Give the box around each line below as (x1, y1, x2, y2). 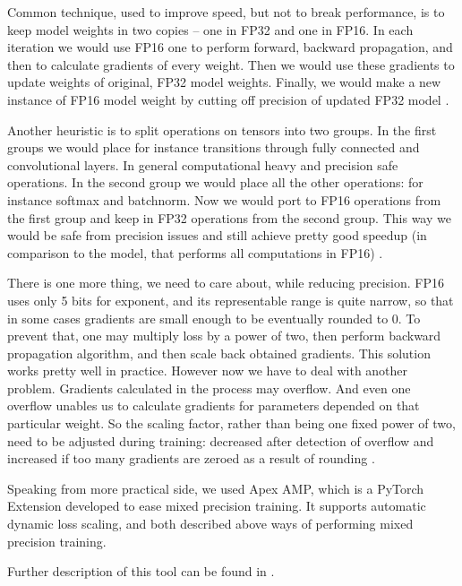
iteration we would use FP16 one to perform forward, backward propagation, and (7, 38, 453, 56)
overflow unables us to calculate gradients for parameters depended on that (7, 396, 420, 415)
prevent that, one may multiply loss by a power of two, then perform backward (7, 326, 441, 345)
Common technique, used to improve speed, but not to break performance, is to (7, 3, 445, 21)
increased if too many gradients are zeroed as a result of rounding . (7, 449, 375, 468)
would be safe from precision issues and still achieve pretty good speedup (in (7, 226, 427, 245)
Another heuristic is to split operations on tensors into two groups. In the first (7, 120, 437, 139)
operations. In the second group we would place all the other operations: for (7, 173, 423, 192)
